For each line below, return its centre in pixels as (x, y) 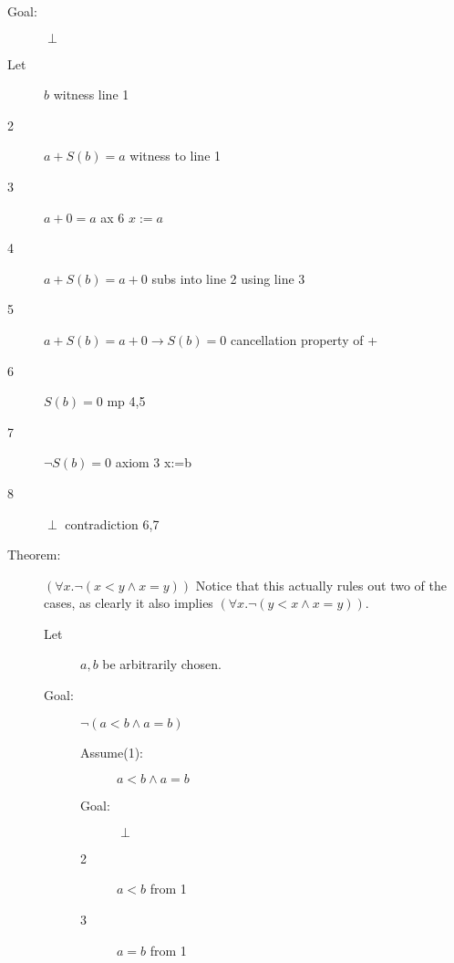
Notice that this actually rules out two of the (321, 585)
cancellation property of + (304, 339)
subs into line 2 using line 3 (228, 278)
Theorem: (34, 555)
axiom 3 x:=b (153, 462)
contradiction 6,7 (112, 523)
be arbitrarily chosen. (162, 664)
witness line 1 (91, 94)
